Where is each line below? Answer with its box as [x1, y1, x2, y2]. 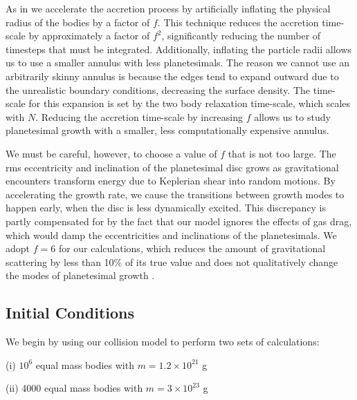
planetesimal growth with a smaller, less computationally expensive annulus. [6, 123, 329, 137]
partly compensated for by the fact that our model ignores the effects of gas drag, [6, 213, 352, 228]
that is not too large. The [228, 146, 336, 160]
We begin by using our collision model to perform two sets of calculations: [6, 334, 320, 349]
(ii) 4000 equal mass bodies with [6, 381, 143, 395]
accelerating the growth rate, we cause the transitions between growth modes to [6, 187, 345, 201]
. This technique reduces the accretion [157, 15, 319, 29]
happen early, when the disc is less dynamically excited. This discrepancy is [6, 200, 326, 215]
